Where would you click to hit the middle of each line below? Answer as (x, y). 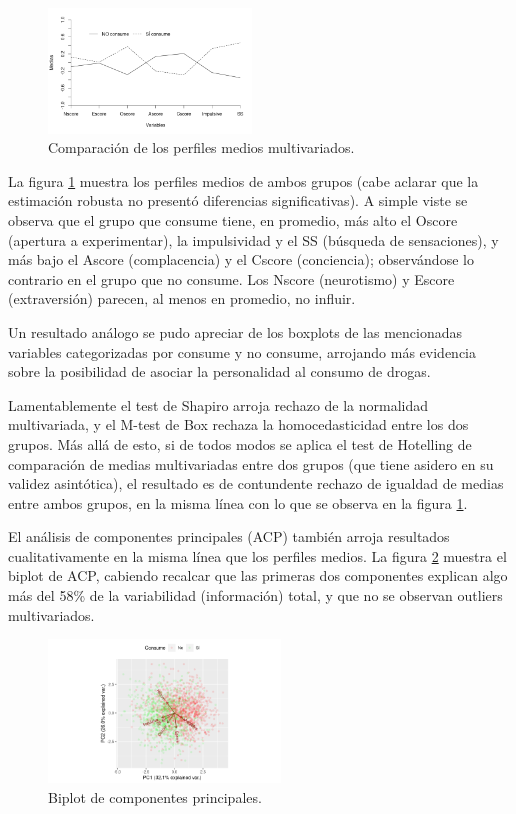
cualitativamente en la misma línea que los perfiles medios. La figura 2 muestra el (257, 555)
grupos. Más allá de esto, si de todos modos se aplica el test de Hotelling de (240, 443)
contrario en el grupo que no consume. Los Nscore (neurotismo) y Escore (231, 278)
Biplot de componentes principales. (155, 796)
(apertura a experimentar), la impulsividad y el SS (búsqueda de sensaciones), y (253, 239)
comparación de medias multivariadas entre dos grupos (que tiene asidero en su (251, 463)
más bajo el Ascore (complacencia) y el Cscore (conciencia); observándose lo (241, 259)
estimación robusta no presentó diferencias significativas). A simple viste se (238, 200)
